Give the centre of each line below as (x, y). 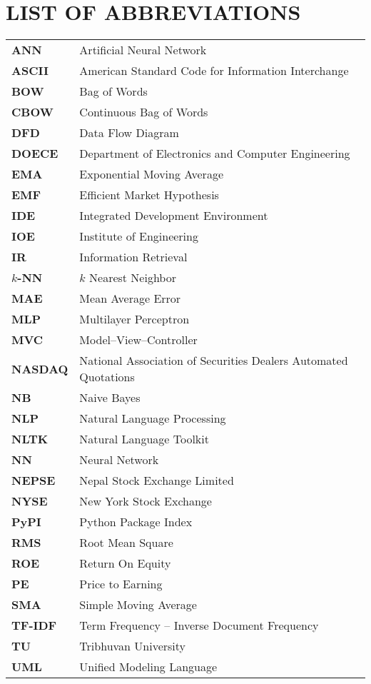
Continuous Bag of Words (144, 112)
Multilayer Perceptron (134, 319)
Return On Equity (125, 563)
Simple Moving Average (138, 605)
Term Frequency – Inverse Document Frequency (199, 625)
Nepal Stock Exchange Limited (157, 481)
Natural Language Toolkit (144, 439)
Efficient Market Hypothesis (149, 195)
